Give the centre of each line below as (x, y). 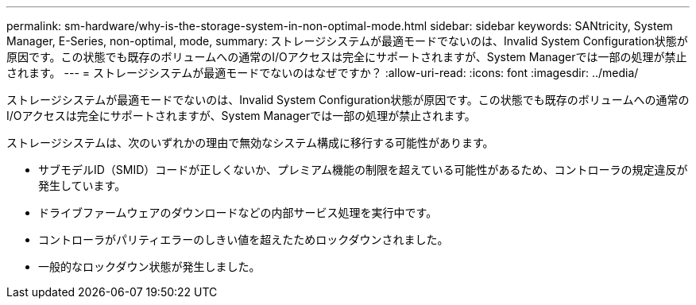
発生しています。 (82, 185)
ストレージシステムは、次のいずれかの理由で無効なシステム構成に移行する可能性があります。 (250, 143)
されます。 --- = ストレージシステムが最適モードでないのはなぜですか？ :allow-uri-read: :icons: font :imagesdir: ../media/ (323, 73)
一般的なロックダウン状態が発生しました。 (149, 266)
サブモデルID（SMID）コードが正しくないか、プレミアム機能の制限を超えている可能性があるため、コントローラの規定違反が (363, 170)
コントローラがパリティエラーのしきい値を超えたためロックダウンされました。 (244, 239)
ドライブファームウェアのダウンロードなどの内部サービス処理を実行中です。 (238, 212)
